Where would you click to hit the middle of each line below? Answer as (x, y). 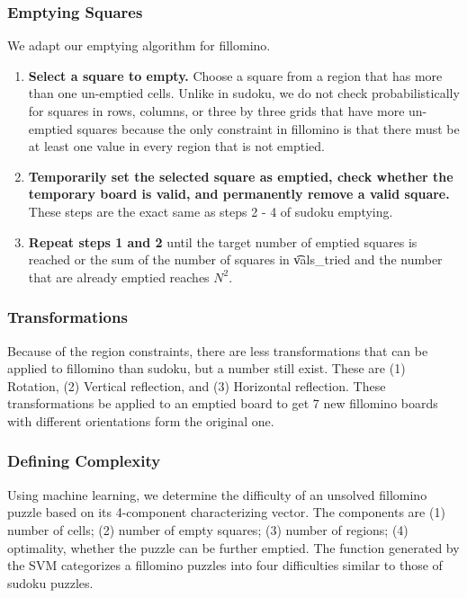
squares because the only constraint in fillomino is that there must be (268, 128)
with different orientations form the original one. (141, 420)
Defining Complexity (84, 461)
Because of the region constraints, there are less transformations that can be (218, 350)
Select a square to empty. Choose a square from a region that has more (235, 75)
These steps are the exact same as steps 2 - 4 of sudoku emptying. (211, 211)
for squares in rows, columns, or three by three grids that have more (216, 111)
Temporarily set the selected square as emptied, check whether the (241, 176)
